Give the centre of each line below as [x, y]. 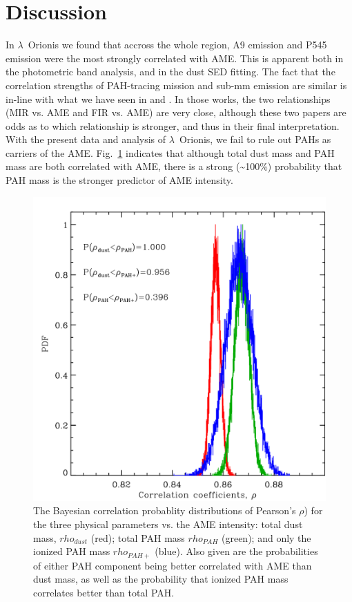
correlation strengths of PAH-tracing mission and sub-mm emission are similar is [176, 85]
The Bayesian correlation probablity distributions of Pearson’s [165, 510]
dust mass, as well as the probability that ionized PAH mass [161, 579]
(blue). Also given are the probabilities [236, 551]
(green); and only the [266, 537]
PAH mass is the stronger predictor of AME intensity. [119, 180]
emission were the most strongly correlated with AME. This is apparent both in [175, 58]
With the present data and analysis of [86, 139]
